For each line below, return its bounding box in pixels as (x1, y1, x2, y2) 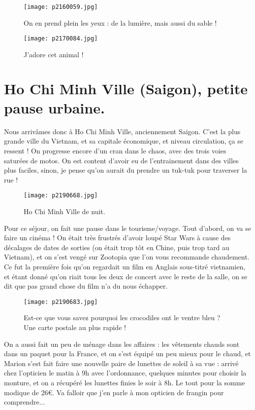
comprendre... (4, 397, 45, 407)
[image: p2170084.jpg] (24, 35, 98, 42)
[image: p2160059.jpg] (24, 3, 98, 10)
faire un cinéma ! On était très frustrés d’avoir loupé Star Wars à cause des (4, 232, 231, 243)
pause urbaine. (4, 97, 105, 117)
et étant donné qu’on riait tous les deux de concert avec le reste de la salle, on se (4, 271, 248, 281)
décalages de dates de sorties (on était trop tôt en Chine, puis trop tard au (4, 242, 229, 252)
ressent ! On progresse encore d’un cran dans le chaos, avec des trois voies (4, 146, 226, 155)
